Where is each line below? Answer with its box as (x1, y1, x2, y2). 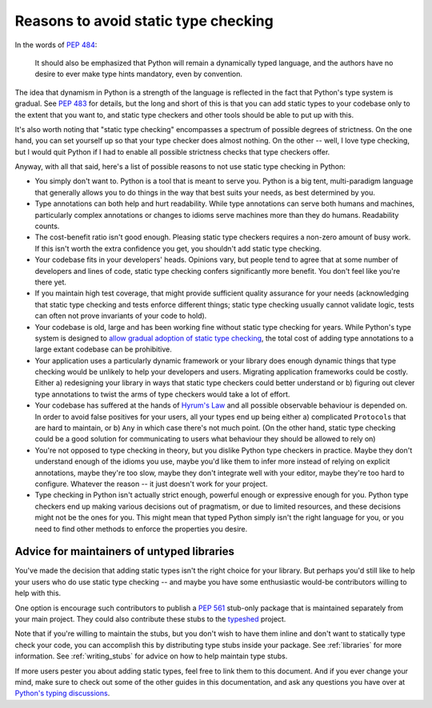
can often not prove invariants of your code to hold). (34, 311, 207, 320)
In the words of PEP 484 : (14, 40, 98, 50)
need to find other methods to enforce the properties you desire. (34, 524, 248, 533)
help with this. (14, 589, 62, 598)
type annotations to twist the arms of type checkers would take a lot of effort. (34, 389, 290, 399)
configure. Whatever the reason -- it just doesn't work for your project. (34, 479, 268, 489)
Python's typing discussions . (14, 689, 110, 698)
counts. (34, 221, 60, 231)
